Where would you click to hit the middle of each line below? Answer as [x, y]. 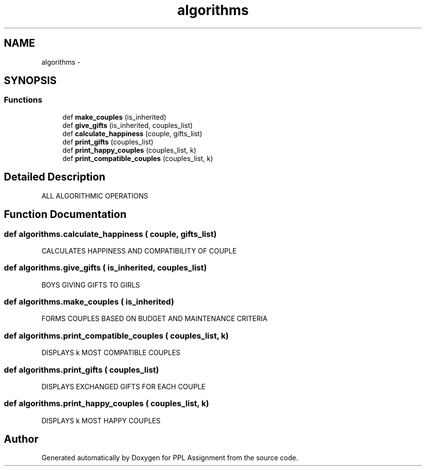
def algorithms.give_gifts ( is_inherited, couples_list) [106, 268]
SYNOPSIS [30, 81]
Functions [23, 100]
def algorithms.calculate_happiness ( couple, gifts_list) [110, 234]
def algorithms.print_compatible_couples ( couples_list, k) [116, 335]
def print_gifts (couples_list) [108, 142]
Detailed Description [55, 177]
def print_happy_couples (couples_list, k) [129, 150]
